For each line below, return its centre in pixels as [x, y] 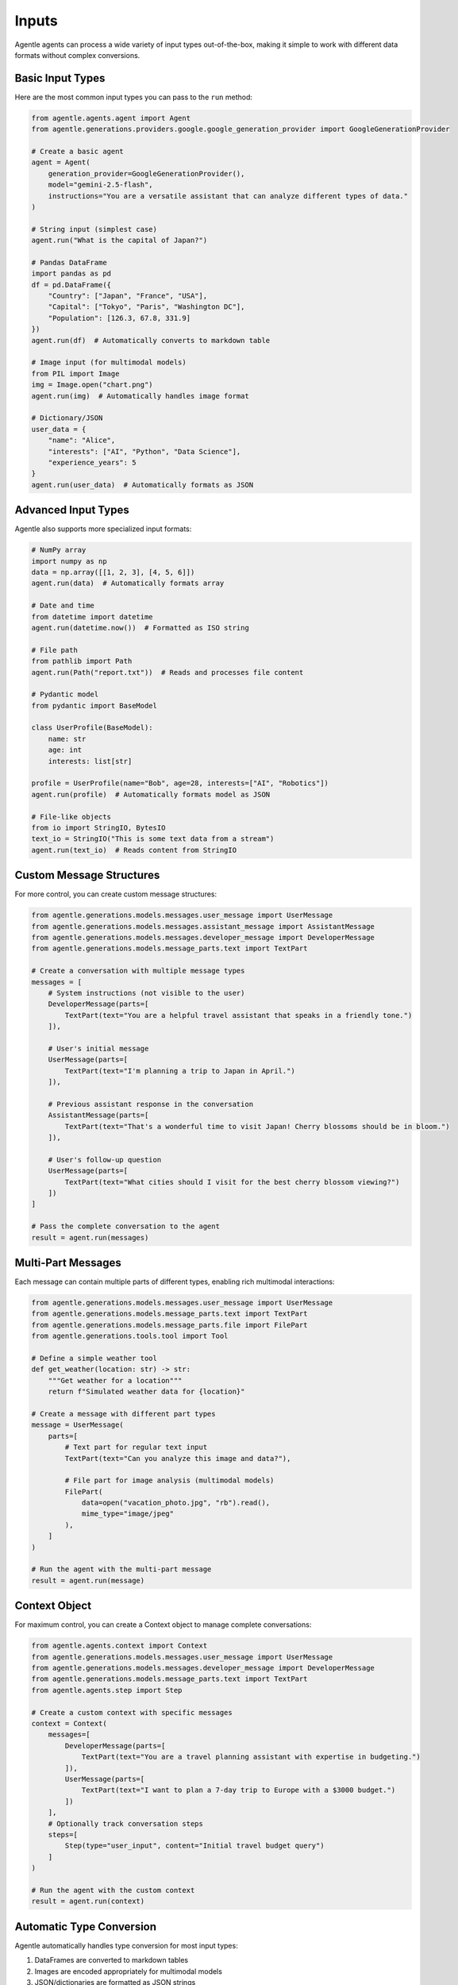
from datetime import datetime [92, 617]
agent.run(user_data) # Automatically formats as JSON [142, 485]
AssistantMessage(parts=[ [98, 1115]
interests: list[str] [90, 761]
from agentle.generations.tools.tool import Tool [130, 1336]
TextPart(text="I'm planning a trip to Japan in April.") [180, 1071]
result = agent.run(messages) [90, 1237]
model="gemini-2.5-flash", [101, 185]
